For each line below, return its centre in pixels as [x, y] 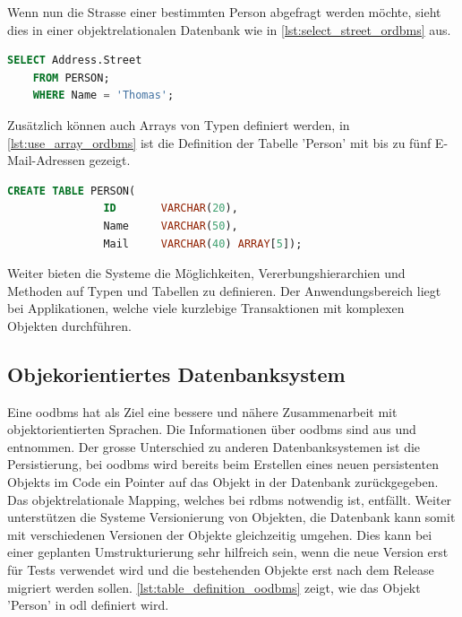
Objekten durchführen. [69, 325]
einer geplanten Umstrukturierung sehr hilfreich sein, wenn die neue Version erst [228, 552]
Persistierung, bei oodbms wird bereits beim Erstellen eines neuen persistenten [223, 464]
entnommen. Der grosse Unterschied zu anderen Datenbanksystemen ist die [214, 446]
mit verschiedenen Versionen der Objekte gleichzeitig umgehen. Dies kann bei [220, 534]
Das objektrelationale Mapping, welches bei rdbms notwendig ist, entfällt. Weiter [230, 499]
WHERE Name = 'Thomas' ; [103, 96]
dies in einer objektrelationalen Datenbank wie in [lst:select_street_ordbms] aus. [229, 29]
